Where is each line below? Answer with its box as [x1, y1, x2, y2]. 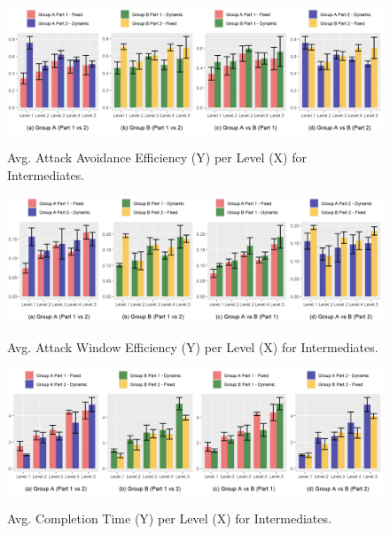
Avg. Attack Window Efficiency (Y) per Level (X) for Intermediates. [7, 337, 378, 356]
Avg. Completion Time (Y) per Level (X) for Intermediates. [7, 509, 331, 528]
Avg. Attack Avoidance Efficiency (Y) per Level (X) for [7, 148, 308, 167]
